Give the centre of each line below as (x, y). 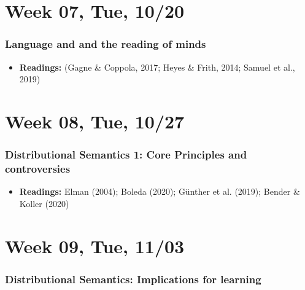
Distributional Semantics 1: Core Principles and (126, 155)
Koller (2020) (44, 203)
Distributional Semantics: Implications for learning (133, 279)
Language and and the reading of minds (106, 44)
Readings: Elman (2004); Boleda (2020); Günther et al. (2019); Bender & (160, 191)
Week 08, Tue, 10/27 (95, 121)
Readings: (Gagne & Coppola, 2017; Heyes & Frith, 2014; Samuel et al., (157, 67)
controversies (38, 168)
